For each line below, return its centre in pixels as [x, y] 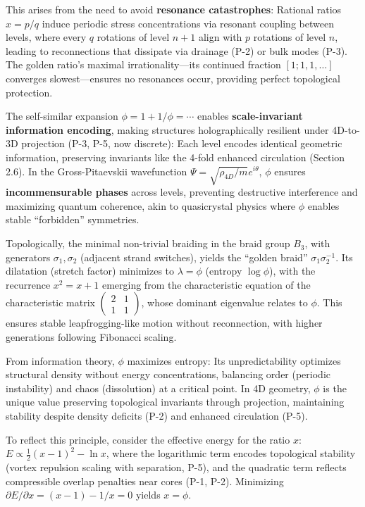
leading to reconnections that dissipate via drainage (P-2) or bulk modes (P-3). [177, 50]
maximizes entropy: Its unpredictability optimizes [234, 360]
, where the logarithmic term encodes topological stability [231, 453]
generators [28, 257]
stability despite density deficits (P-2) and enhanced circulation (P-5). [157, 416]
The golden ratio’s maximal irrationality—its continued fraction [143, 64]
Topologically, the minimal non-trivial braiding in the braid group [148, 243]
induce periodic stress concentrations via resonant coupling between [188, 23]
